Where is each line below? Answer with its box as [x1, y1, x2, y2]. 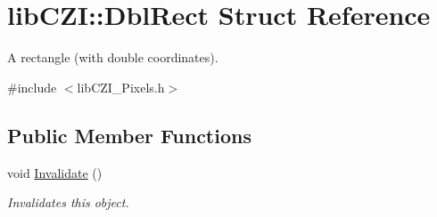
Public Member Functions [7, 121, 251, 149]
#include [7, 77, 57, 96]
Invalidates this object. [7, 193, 129, 212]
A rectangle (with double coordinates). [7, 48, 218, 67]
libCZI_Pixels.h [77, 77, 165, 96]
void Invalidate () [7, 163, 103, 181]
